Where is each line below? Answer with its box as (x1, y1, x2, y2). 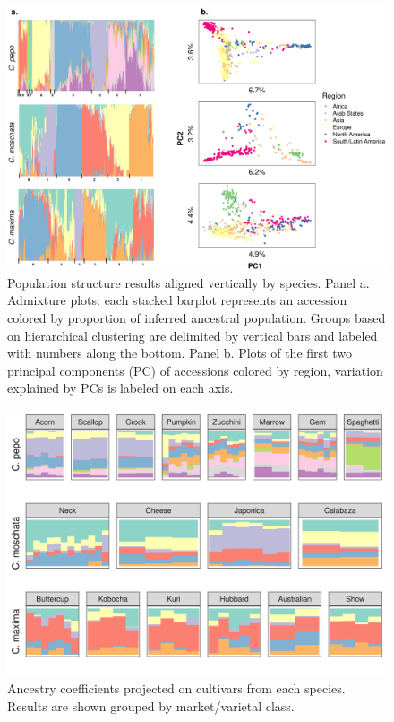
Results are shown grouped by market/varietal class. (7, 696, 295, 715)
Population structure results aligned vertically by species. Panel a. (7, 273, 370, 291)
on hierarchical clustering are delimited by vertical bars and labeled (7, 326, 378, 344)
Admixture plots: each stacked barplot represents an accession (7, 291, 347, 309)
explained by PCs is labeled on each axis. (7, 378, 234, 397)
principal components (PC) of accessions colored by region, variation (7, 361, 383, 379)
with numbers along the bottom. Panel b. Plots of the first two (7, 344, 352, 362)
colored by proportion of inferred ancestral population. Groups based (7, 308, 386, 326)
